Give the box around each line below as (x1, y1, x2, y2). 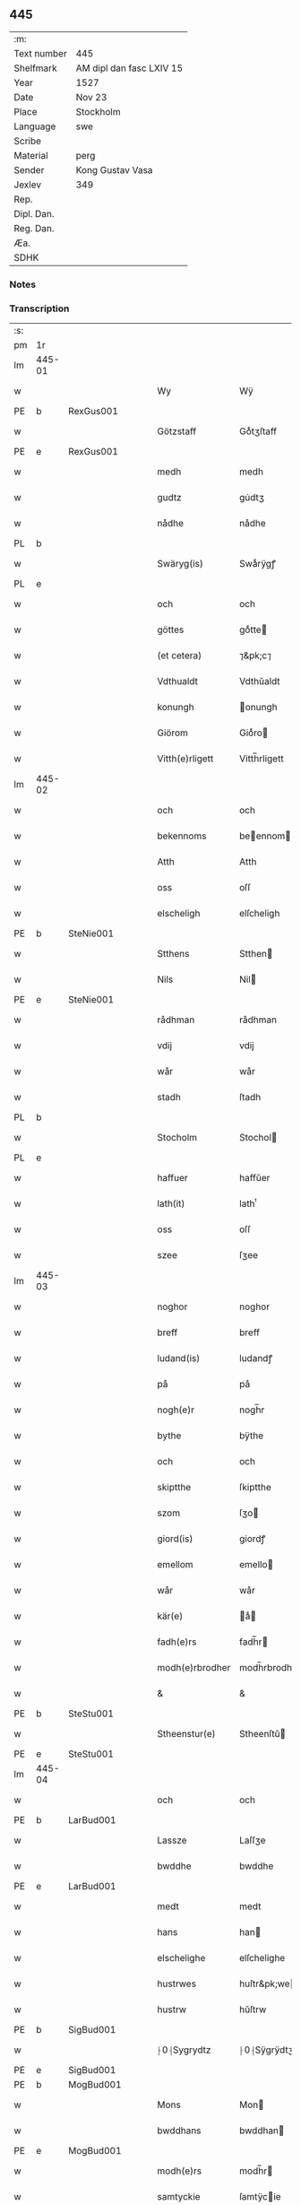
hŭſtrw (238, 2003, 267, 2016)
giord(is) (157, 1532, 193, 1545)
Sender (13, 163, 45, 176)
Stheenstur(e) (157, 1728, 217, 1741)
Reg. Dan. (13, 221, 56, 234)
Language (13, 120, 56, 133)
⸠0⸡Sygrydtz (157, 2044, 211, 2056)
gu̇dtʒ (238, 491, 265, 504)
